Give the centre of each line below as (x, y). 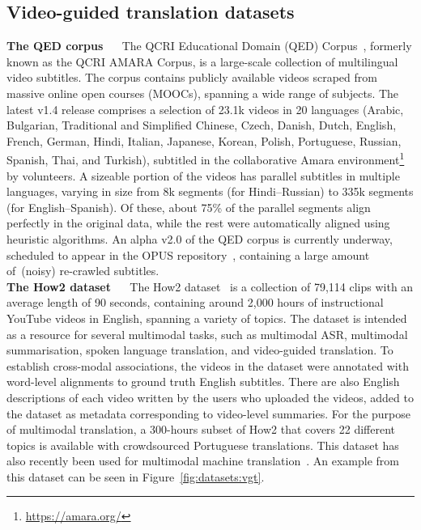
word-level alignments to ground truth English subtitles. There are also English (203, 382)
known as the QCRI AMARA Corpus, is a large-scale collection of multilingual (202, 61)
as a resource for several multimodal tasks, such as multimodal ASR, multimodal (207, 334)
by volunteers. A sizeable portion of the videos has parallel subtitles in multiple (203, 175)
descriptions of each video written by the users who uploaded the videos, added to (210, 397)
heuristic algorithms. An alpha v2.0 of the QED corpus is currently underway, (200, 238)
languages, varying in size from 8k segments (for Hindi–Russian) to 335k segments (210, 191)
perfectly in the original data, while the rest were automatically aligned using (198, 223)
